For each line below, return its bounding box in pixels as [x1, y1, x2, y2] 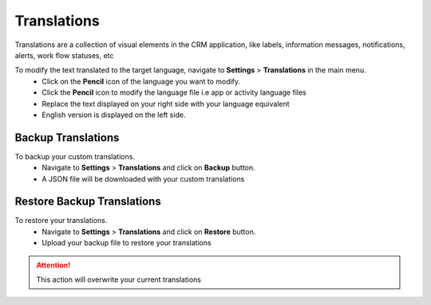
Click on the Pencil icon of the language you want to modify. [42, 76, 241, 86]
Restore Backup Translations [14, 195, 161, 209]
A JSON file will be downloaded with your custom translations [42, 174, 245, 183]
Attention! [36, 260, 71, 270]
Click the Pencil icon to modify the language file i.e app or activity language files [42, 88, 306, 97]
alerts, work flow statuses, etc [14, 50, 114, 60]
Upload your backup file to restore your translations [42, 238, 212, 248]
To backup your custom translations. [14, 151, 136, 161]
